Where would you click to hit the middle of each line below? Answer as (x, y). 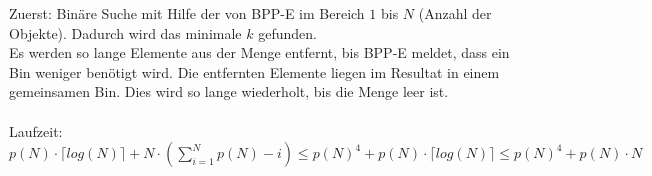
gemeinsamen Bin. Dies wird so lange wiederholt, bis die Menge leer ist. (229, 91)
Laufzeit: (36, 130)
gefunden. (287, 32)
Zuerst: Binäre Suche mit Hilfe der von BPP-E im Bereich (187, 13)
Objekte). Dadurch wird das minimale (125, 32)
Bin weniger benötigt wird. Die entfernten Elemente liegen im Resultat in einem (254, 71)
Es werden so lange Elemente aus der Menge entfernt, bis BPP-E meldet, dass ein (259, 52)
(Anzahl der (455, 13)
